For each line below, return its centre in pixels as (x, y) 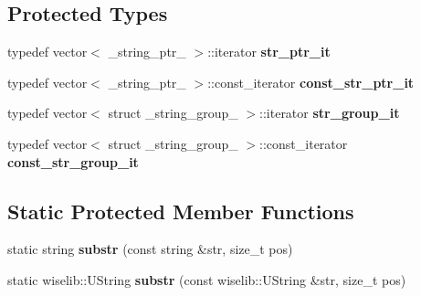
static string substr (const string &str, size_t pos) (150, 249)
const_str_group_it (73, 161)
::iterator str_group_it (330, 113)
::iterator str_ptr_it (269, 52)
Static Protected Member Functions (181, 211)
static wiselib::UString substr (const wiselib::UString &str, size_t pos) (207, 279)
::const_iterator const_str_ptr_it (311, 82)
